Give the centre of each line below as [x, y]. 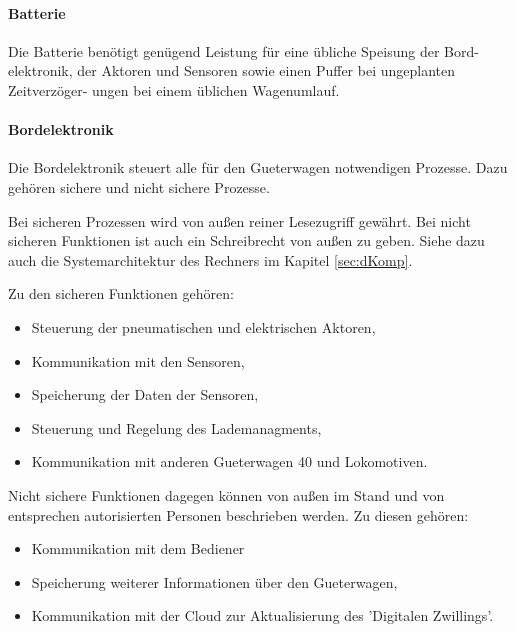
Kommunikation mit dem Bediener [138, 548]
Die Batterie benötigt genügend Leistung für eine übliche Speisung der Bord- [243, 50]
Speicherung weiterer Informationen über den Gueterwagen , [214, 581]
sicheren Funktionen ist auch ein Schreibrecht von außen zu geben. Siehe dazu [246, 240]
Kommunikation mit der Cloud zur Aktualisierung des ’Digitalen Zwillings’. [262, 615]
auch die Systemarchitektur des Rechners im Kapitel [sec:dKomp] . [210, 259]
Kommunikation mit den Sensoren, [138, 360]
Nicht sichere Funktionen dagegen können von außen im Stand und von [226, 494]
